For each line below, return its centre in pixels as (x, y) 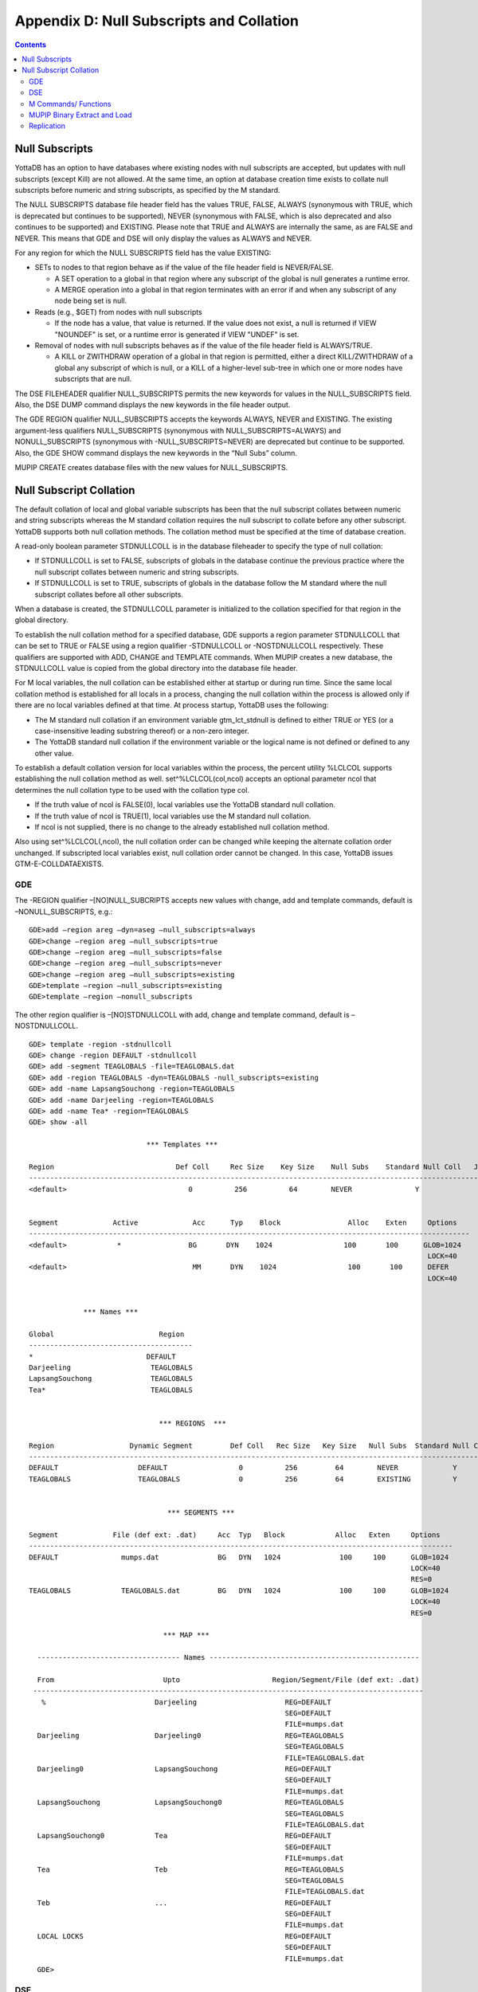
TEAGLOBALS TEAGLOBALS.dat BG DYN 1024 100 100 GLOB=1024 (239, 1590)
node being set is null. (91, 301)
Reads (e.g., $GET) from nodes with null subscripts (118, 312)
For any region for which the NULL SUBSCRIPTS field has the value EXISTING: (143, 253)
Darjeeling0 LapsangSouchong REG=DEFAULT (184, 1769)
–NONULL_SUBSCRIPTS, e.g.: (64, 912)
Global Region (107, 1334)
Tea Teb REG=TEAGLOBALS (190, 1869)
